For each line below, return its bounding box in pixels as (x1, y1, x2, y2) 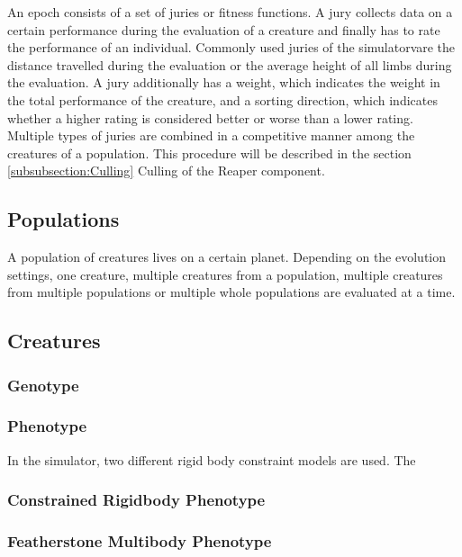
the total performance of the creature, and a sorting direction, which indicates (7, 90, 438, 109)
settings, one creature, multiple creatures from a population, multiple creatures (7, 265, 443, 283)
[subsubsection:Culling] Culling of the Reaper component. (7, 161, 325, 180)
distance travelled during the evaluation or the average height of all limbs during (7, 55, 452, 74)
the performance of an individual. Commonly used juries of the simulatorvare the (7, 38, 456, 57)
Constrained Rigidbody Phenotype (7, 489, 266, 511)
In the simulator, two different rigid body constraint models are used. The (7, 450, 416, 469)
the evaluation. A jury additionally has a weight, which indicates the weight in (7, 73, 440, 92)
